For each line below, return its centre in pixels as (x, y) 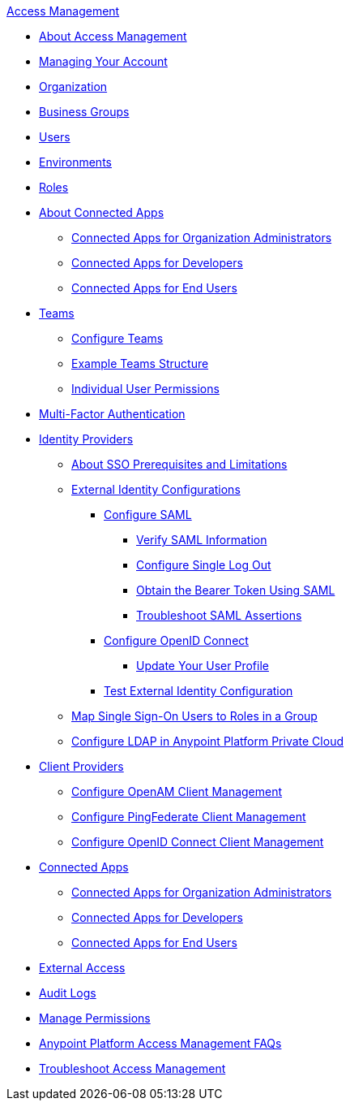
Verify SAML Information (202, 540)
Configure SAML (148, 515)
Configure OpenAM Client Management (177, 791)
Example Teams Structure (140, 363)
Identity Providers (86, 439)
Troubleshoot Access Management (132, 1068)
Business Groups (84, 112)
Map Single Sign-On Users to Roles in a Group (194, 716)
